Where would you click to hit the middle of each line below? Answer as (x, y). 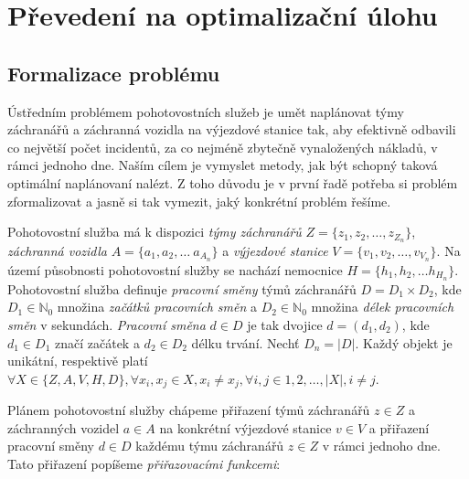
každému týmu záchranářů (210, 446)
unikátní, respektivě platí (78, 361)
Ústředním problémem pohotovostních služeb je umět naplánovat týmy (206, 111)
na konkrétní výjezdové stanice (245, 427)
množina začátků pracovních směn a (157, 307)
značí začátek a (97, 342)
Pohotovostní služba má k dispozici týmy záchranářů (155, 232)
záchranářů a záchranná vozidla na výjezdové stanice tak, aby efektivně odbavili (232, 129)
